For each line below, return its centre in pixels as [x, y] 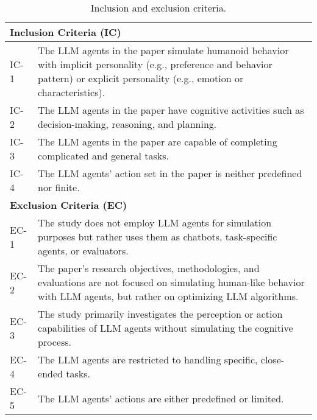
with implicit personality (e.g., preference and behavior [155, 64]
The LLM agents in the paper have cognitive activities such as [171, 110]
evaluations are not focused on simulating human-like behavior [171, 282]
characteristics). [72, 92]
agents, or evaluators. [83, 250]
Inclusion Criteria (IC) [66, 32]
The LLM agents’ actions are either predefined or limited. [161, 398]
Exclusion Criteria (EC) [69, 205]
